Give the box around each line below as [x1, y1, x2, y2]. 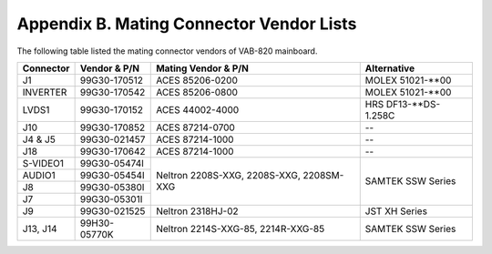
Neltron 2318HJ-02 [156, 205, 239, 218]
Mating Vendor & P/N [156, 62, 250, 75]
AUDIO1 [22, 168, 56, 181]
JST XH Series [364, 205, 428, 218]
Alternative [364, 62, 415, 75]
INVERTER [22, 86, 67, 98]
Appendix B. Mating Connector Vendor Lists [16, 14, 357, 34]
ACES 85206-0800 [156, 86, 239, 98]
